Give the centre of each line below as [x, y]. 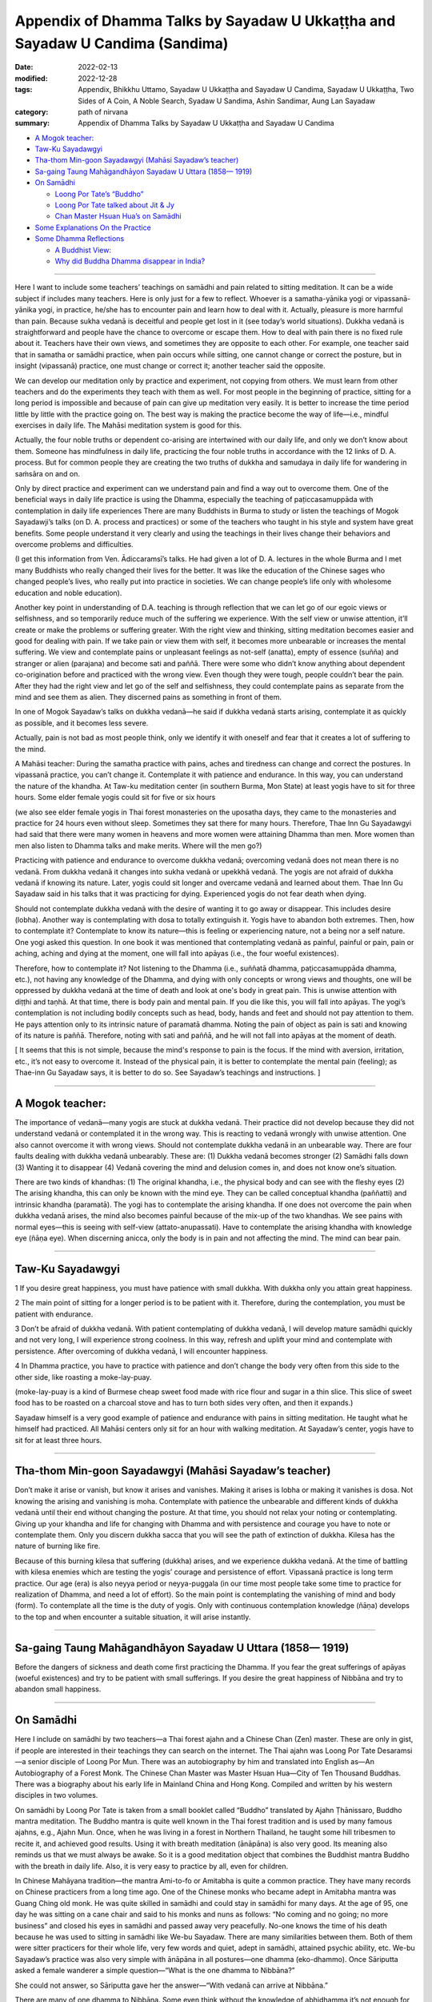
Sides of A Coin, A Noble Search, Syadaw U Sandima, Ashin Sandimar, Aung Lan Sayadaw [227, 101]
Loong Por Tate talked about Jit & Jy [115, 205]
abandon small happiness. [58, 1689]
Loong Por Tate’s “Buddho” [99, 194]
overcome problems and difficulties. [74, 544]
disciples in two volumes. [56, 1795]
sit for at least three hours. [58, 1440]
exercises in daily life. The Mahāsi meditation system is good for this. [128, 425]
